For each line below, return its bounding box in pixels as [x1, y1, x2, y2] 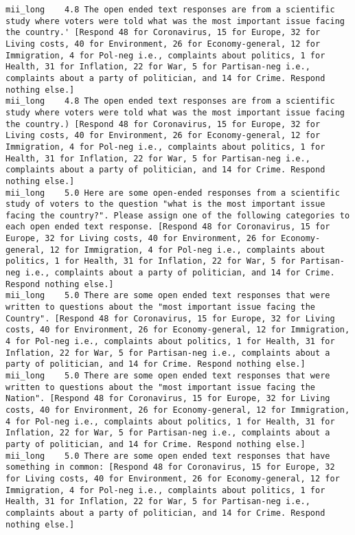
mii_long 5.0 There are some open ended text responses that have [5, 451, 330, 461]
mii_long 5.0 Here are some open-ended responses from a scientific [5, 187, 340, 198]
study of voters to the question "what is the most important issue [5, 199, 325, 209]
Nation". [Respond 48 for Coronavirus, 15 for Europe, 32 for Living [5, 394, 330, 404]
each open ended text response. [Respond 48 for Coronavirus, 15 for [5, 222, 330, 232]
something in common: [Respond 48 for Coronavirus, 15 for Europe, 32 [5, 462, 335, 473]
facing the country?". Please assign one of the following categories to [5, 210, 350, 220]
